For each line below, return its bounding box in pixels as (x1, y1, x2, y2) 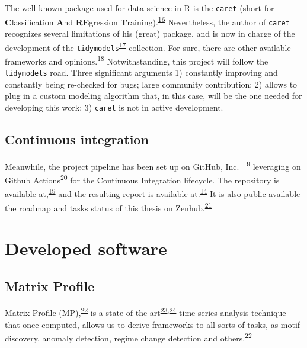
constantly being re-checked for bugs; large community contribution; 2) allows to (5, 78, 298, 90)
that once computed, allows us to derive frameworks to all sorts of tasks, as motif (5, 318, 300, 330)
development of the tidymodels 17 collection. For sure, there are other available (5, 39, 291, 53)
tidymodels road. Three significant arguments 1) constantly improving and (5, 66, 278, 79)
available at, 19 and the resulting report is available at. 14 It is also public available (5, 186, 300, 199)
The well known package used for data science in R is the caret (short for (5, 2, 274, 14)
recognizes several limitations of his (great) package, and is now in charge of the (5, 27, 295, 39)
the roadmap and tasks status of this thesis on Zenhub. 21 (5, 199, 212, 214)
